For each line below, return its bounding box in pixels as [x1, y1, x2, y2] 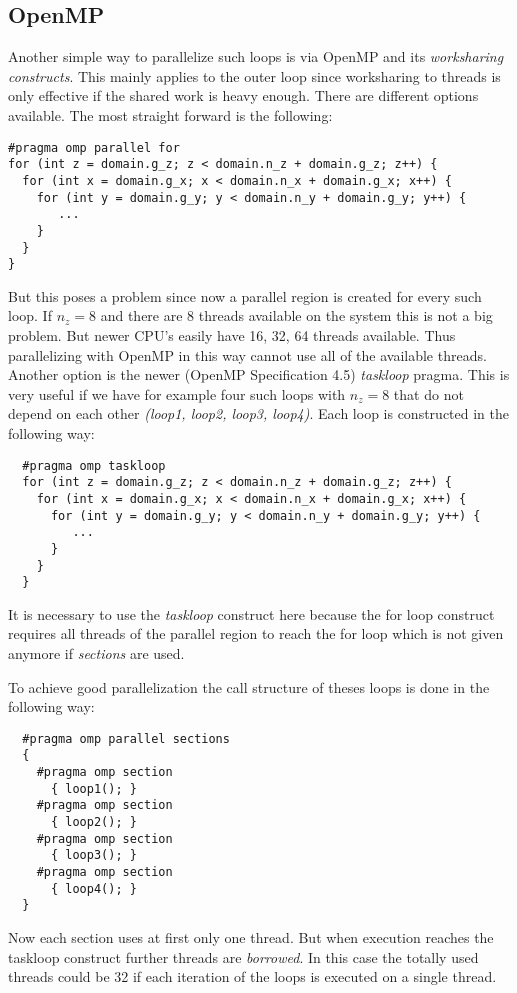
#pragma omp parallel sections [22, 731, 230, 746]
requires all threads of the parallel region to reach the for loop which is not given [8, 623, 504, 644]
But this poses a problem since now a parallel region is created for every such [8, 285, 482, 306]
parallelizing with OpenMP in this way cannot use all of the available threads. [8, 344, 487, 365]
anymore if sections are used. [8, 643, 185, 664]
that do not [393, 383, 464, 404]
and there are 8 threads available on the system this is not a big [100, 305, 493, 326]
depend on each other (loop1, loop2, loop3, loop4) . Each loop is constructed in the [8, 403, 509, 424]
